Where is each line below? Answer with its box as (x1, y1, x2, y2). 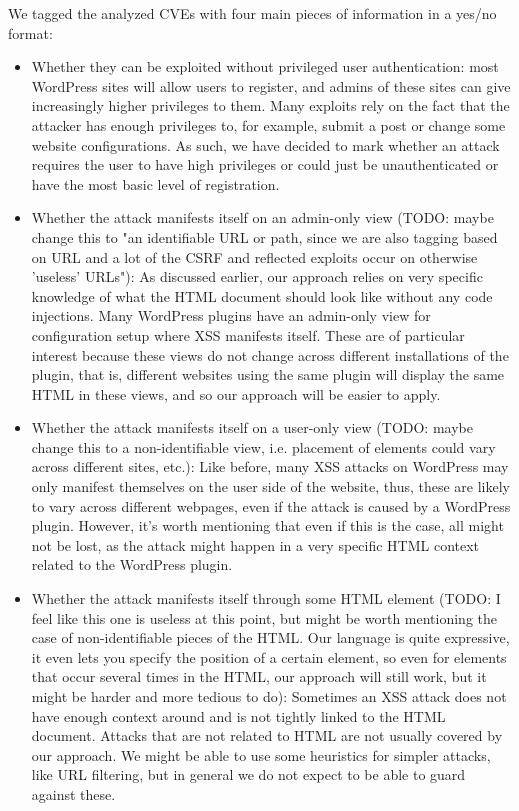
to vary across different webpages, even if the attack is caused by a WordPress (31, 495, 511, 516)
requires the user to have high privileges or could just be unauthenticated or (31, 154, 499, 175)
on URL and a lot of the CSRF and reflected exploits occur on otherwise (31, 246, 478, 267)
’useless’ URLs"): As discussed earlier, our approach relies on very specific (31, 266, 483, 287)
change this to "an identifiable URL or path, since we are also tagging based (31, 226, 498, 247)
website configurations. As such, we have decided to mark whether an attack (31, 134, 500, 155)
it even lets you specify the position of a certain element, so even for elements (31, 646, 507, 667)
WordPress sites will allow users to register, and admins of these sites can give (31, 75, 511, 96)
